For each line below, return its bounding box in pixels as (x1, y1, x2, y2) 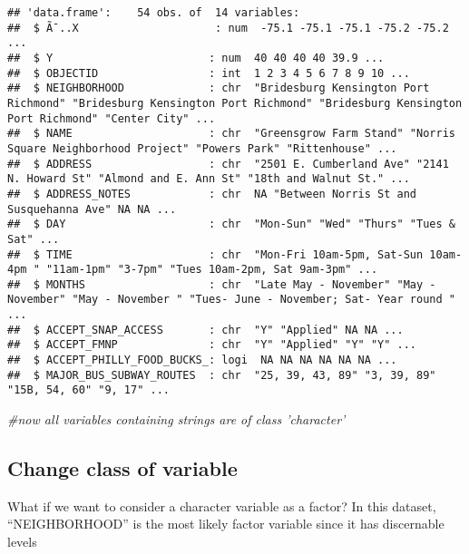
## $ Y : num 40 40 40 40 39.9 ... (7, 51, 385, 64)
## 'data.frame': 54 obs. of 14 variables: (7, 6, 300, 19)
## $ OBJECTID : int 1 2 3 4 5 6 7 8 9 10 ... (7, 66, 410, 80)
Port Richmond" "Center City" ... (7, 112, 216, 125)
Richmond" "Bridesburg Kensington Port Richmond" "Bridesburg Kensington (7, 96, 463, 110)
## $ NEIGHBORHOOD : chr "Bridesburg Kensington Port (7, 82, 430, 95)
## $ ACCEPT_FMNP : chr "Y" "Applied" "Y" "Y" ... (7, 338, 417, 352)
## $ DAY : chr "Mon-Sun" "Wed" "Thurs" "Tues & (7, 218, 455, 231)
